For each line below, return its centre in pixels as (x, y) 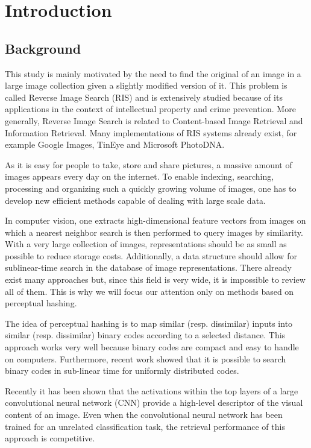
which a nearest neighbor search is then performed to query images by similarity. (154, 232)
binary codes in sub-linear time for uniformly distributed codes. (122, 371)
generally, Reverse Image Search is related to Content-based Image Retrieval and (154, 120)
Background (43, 48)
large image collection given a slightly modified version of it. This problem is (146, 85)
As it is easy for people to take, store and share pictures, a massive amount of (149, 164)
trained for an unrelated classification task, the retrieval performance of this (145, 426)
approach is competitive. (50, 438)
